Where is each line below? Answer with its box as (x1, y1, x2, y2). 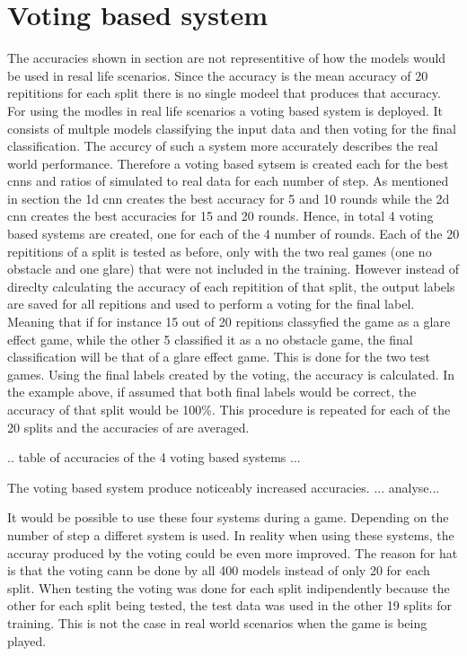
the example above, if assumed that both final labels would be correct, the (7, 382, 417, 401)
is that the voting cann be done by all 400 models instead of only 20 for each (7, 561, 430, 580)
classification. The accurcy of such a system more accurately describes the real (7, 136, 438, 155)
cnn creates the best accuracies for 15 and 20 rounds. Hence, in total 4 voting (7, 206, 434, 225)
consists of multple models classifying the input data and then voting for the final (7, 118, 456, 137)
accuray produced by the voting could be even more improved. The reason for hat (7, 543, 458, 562)
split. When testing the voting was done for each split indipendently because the (7, 578, 450, 597)
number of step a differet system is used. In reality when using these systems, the (7, 525, 454, 544)
